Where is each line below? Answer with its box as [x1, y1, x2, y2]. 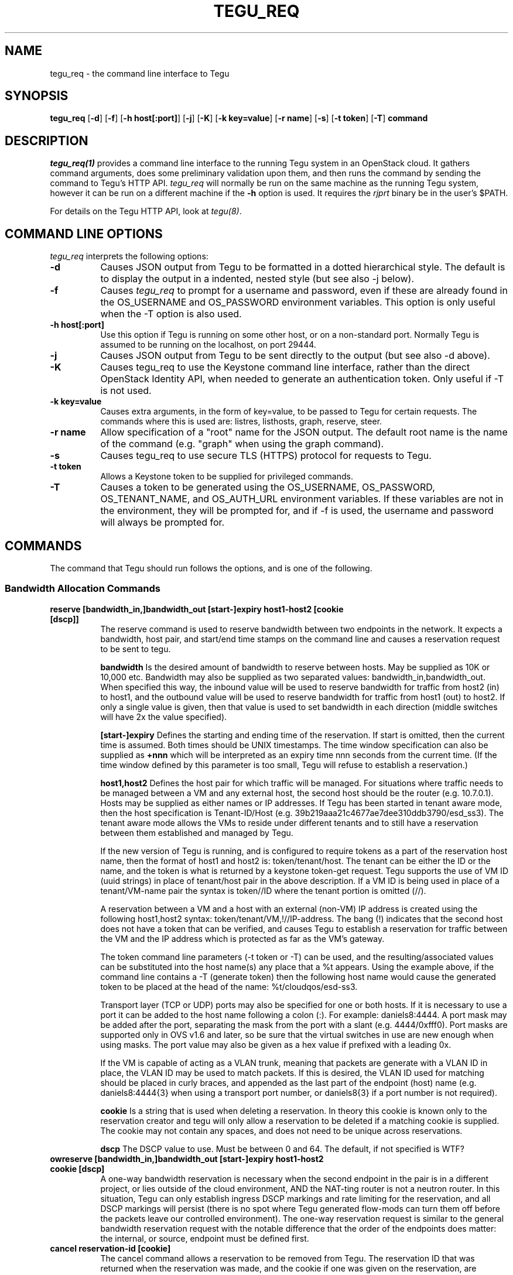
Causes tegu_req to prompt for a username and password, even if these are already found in [100, 285, 508, 297]
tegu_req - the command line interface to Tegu [50, 68, 230, 78]
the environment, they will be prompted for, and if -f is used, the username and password [100, 505, 494, 517]
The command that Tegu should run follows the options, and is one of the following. [50, 563, 372, 573]
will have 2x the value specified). [100, 711, 227, 722]
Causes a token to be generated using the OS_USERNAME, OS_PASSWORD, [100, 481, 435, 493]
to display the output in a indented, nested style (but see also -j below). [100, 273, 415, 285]
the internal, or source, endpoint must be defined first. [100, 1233, 309, 1243]
